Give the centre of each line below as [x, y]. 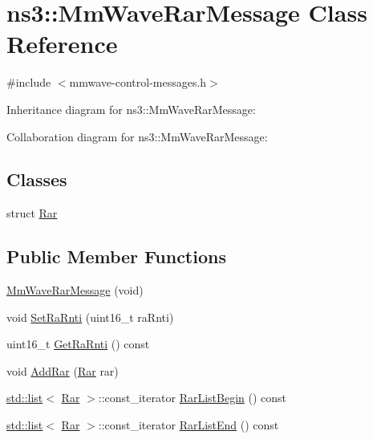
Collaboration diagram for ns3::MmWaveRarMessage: [137, 136]
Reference [62, 44]
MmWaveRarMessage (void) [75, 290]
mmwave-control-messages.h [138, 82]
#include [29, 82]
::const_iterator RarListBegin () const [193, 398]
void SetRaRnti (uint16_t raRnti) [90, 317]
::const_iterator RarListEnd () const [189, 425]
